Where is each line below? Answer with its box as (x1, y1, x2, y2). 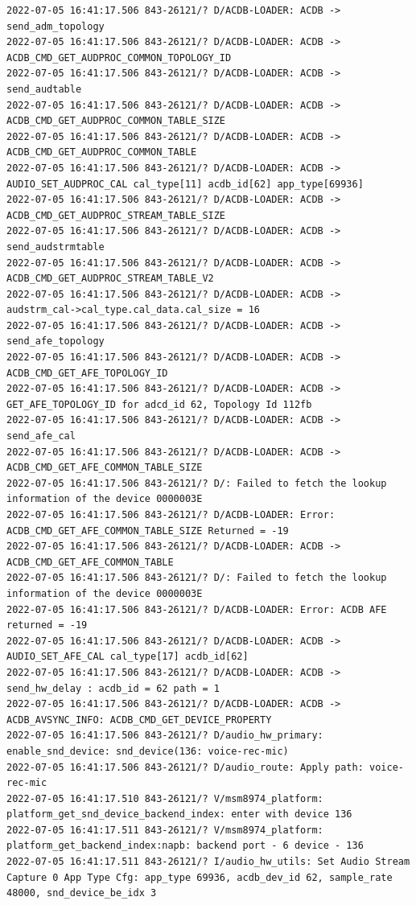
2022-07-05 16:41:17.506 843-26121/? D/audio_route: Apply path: (6, 761, 364, 773)
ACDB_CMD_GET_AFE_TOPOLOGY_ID (6, 367, 168, 379)
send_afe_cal (6, 430, 76, 442)
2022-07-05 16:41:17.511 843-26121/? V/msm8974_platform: (6, 824, 323, 836)
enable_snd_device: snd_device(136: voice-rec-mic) (6, 745, 289, 757)
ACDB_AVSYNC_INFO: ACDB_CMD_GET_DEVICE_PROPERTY (6, 714, 272, 726)
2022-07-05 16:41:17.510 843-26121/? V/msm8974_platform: (6, 792, 323, 804)
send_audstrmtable (6, 241, 105, 253)
